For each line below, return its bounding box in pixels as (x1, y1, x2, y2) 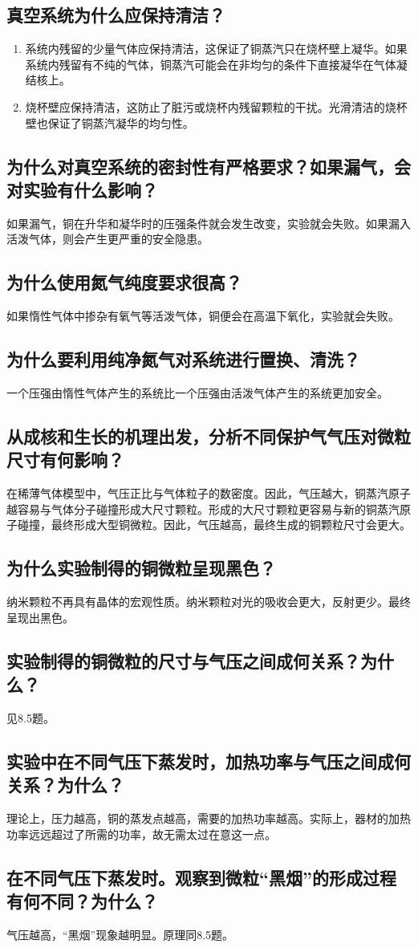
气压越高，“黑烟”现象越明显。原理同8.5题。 (6, 926, 234, 942)
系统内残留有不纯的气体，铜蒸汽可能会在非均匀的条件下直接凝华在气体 (25, 55, 396, 72)
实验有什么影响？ (22, 177, 158, 201)
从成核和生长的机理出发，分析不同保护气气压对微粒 (6, 423, 411, 448)
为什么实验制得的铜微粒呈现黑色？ (6, 555, 276, 580)
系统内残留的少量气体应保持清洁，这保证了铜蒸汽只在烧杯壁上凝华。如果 (25, 40, 408, 57)
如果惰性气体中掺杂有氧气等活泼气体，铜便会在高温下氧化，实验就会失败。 (6, 307, 400, 324)
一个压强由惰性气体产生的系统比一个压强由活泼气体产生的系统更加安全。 (6, 384, 388, 401)
